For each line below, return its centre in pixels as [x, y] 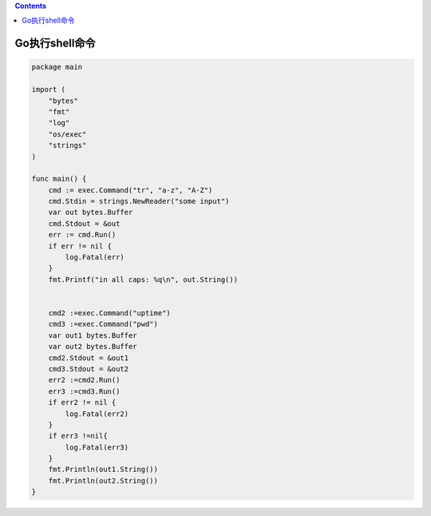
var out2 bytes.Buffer [93, 347]
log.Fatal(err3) [97, 447]
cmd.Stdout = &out [84, 223]
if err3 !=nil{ [78, 436]
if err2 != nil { [82, 403]
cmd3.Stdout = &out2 [89, 369]
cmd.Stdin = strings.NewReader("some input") [139, 201]
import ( [49, 89]
